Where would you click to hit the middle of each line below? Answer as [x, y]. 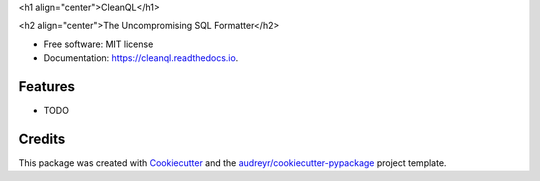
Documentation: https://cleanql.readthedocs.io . [141, 58]
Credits [42, 138]
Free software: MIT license [98, 44]
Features [46, 86]
